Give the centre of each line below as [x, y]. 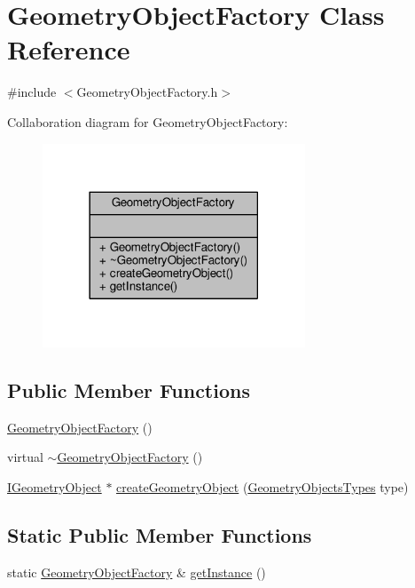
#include [32, 92]
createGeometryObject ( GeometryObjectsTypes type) [262, 486]
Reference [69, 49]
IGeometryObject [55, 486]
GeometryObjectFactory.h [147, 92]
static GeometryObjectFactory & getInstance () [137, 572]
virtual [25, 457]
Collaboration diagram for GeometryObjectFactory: [148, 121]
